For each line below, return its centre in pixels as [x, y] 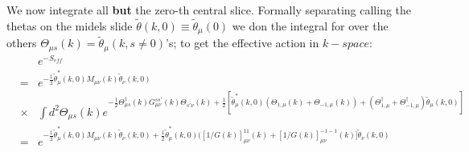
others [22, 43]
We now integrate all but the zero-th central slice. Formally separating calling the [209, 10]
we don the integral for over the [310, 25]
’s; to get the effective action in [243, 43]
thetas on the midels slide [70, 25]
